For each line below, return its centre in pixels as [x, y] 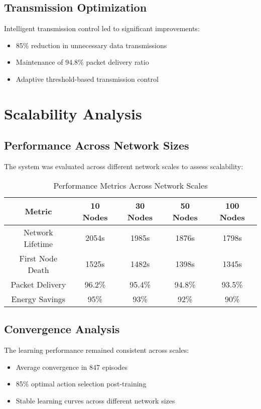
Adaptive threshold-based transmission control [87, 79]
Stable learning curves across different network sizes [95, 400]
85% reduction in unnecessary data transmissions [91, 45]
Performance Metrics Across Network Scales [130, 185]
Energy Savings [38, 299]
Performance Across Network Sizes [97, 145]
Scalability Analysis [73, 113]
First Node [38, 258]
